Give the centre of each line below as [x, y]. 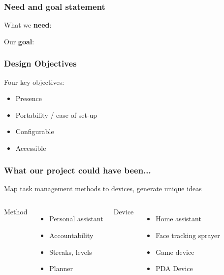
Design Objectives [40, 63]
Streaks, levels [71, 252]
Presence [29, 98]
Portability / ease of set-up [56, 115]
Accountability [71, 235]
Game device [175, 252]
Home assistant [178, 219]
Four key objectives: [34, 82]
